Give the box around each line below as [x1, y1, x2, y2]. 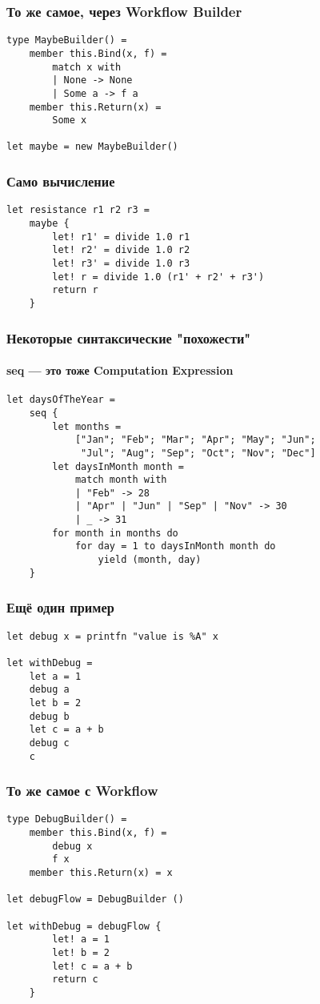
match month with [74, 474, 167, 486]
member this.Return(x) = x [29, 867, 173, 879]
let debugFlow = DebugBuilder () [6, 894, 184, 906]
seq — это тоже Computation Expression [6, 362, 234, 379]
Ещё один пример [6, 597, 114, 617]
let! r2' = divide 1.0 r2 [52, 244, 190, 256]
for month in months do [52, 527, 178, 539]
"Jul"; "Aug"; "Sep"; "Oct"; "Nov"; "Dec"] [81, 447, 316, 459]
